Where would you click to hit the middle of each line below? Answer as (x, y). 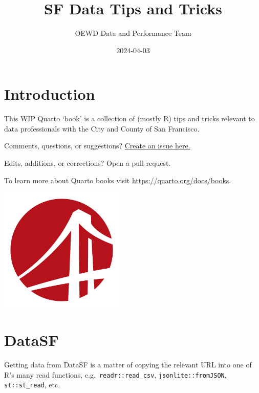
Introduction (50, 94)
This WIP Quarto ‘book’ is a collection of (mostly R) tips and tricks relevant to (129, 118)
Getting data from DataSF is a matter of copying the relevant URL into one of (128, 364)
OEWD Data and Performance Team (133, 33)
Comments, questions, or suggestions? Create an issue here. (97, 146)
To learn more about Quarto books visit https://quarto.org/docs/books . (118, 180)
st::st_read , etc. (32, 385)
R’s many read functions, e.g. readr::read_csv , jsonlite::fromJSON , (115, 374)
